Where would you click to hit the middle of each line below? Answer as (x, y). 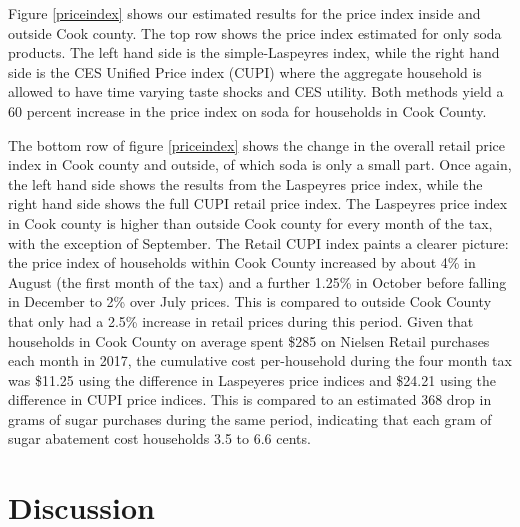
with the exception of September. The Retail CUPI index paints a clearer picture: (258, 242)
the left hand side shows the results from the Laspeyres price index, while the (245, 183)
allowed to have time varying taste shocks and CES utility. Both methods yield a (256, 91)
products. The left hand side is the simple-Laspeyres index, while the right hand (254, 52)
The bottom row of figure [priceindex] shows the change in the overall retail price (257, 144)
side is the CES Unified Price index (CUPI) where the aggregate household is (245, 71)
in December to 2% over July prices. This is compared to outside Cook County (250, 301)
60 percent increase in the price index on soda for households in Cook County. (247, 110)
